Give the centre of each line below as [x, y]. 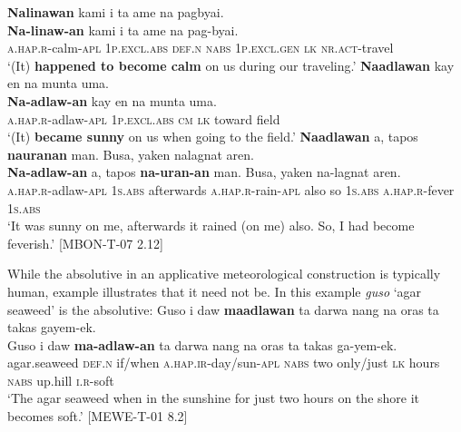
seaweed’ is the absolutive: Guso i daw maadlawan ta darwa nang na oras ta [223, 309]
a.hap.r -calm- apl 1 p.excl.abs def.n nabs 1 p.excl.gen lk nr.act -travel [201, 48]
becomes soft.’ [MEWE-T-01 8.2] [98, 416]
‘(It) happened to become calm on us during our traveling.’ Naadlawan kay [231, 65]
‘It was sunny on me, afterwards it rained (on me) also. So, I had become [211, 226]
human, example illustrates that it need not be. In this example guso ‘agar [215, 291]
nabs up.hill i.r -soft [61, 380]
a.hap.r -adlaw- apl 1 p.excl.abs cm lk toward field [144, 118]
